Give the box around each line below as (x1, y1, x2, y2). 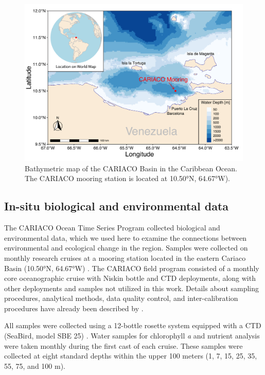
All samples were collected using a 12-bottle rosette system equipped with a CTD (4, 320, 261, 331)
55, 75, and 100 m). (4, 360, 65, 371)
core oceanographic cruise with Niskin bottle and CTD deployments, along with (4, 273, 256, 283)
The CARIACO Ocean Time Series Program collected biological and (4, 222, 220, 233)
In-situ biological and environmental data (4, 198, 229, 214)
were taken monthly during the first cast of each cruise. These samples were (4, 340, 243, 351)
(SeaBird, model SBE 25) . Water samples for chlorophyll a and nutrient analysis (4, 330, 260, 341)
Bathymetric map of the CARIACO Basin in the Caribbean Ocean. (25, 163, 237, 173)
